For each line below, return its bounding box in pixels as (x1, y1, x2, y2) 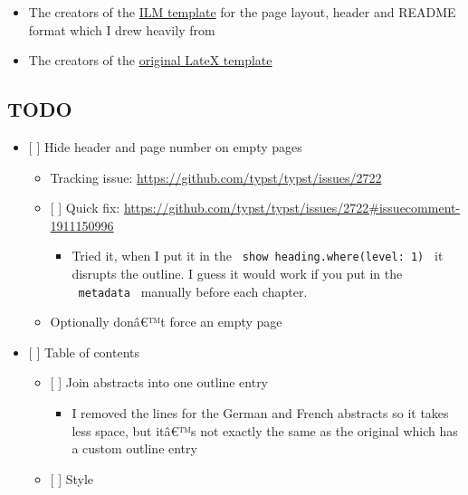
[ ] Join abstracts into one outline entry (50, 373, 269, 392)
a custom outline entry (72, 439, 197, 458)
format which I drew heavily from (28, 20, 215, 39)
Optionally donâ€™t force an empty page (50, 312, 282, 331)
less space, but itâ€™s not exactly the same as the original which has (72, 421, 458, 440)
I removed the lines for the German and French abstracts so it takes (72, 404, 449, 423)
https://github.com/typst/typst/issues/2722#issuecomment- (123, 198, 461, 217)
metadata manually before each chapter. (78, 281, 308, 300)
